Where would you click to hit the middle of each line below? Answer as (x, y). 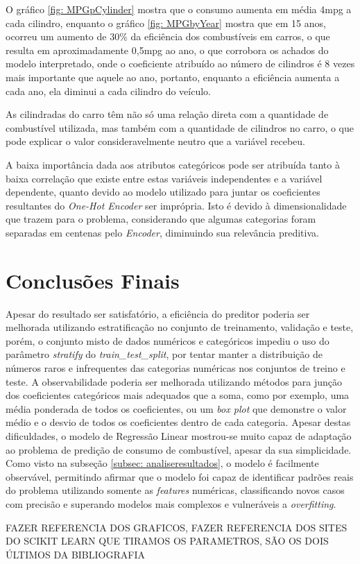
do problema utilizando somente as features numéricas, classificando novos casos (175, 490)
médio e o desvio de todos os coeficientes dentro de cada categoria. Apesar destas (178, 422)
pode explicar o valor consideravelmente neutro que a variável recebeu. (155, 141)
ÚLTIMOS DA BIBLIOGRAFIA (75, 554)
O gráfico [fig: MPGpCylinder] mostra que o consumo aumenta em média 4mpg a (179, 9)
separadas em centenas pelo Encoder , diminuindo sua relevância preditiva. (162, 232)
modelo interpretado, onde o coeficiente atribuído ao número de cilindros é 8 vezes (180, 63)
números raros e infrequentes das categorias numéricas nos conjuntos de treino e (175, 368)
